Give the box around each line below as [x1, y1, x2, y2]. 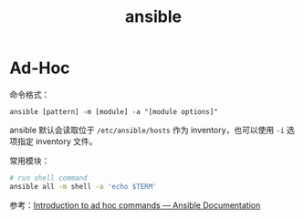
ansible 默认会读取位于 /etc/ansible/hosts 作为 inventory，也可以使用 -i [9, 124, 285, 135]
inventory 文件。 [35, 135, 98, 147]
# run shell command [9, 173, 89, 182]
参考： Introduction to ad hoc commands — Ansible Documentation [9, 199, 261, 211]
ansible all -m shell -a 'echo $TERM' [9, 182, 157, 191]
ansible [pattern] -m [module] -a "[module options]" [9, 107, 219, 116]
